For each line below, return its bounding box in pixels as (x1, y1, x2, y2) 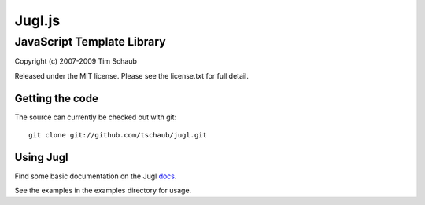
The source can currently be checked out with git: (14, 112, 177, 122)
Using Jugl (14, 150, 68, 164)
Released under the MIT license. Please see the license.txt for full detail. (14, 71, 249, 80)
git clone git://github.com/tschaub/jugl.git (28, 130, 208, 140)
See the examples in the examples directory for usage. (14, 185, 192, 196)
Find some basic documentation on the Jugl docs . (14, 171, 177, 181)
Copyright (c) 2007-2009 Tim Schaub (14, 57, 138, 66)
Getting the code (14, 91, 98, 105)
